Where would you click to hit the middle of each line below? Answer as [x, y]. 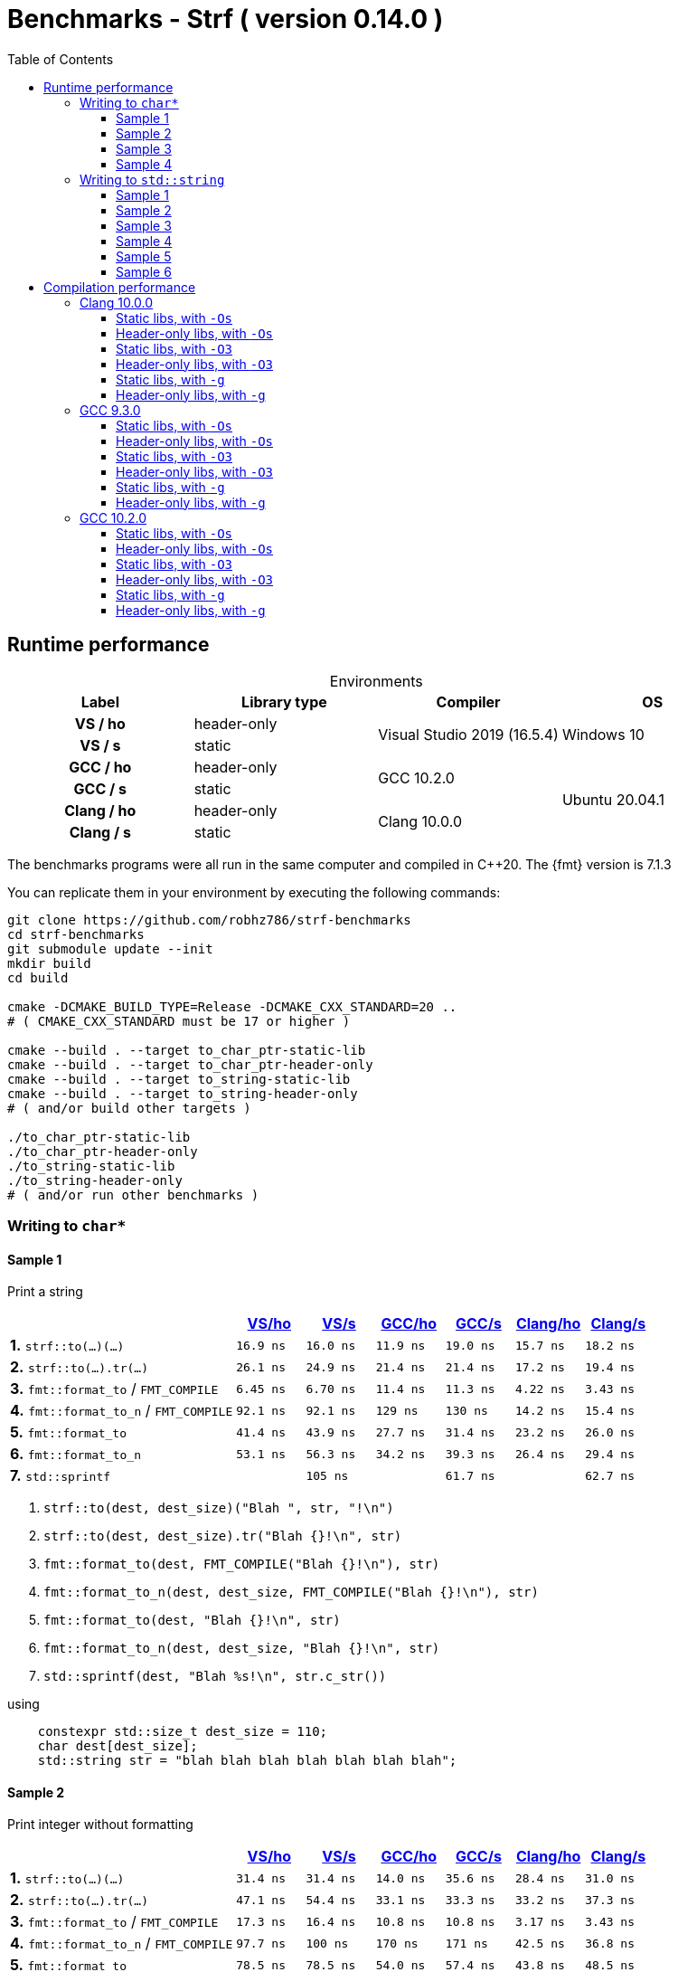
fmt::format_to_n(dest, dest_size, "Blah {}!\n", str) [242, 1649]
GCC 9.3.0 [110, 410]
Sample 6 [144, 271]
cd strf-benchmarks [76, 934]
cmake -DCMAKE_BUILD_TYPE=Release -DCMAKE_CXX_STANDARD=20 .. [232, 1006]
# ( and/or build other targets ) [129, 1108]
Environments [376, 681]
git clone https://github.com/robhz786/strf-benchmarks [209, 920]
